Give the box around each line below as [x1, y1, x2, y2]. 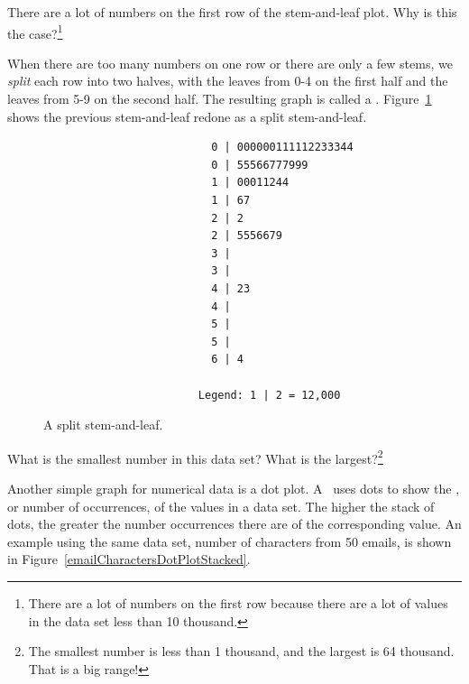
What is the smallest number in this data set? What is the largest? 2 [7, 446, 383, 467]
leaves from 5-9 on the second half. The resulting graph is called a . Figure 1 [7, 89, 432, 108]
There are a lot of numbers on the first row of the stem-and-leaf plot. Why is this [7, 3, 457, 21]
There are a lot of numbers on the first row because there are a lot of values [28, 593, 448, 612]
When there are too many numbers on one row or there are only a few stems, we [7, 53, 453, 72]
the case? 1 [7, 21, 63, 42]
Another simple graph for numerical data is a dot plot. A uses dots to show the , [7, 478, 460, 497]
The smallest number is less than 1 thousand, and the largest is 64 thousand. [28, 642, 455, 661]
